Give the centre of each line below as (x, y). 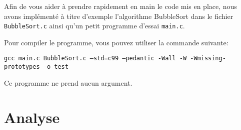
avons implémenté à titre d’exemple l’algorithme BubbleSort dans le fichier (119, 16)
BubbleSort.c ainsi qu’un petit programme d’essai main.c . (94, 26)
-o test (56, 67)
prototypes (22, 67)
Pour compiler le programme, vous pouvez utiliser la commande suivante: (116, 42)
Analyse (32, 117)
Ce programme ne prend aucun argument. (68, 82)
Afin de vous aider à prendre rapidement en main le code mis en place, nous (120, 6)
